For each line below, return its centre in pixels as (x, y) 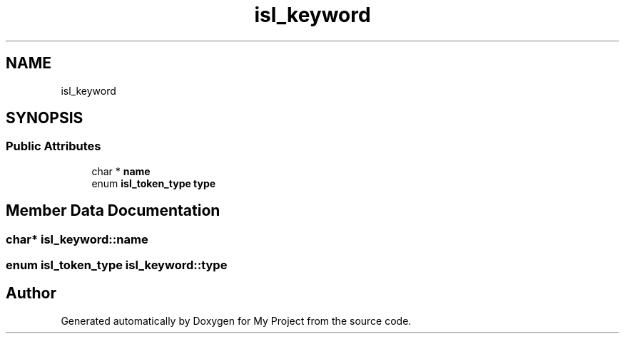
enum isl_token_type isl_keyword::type (117, 265)
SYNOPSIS (45, 118)
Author (31, 293)
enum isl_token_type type (154, 183)
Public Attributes (54, 146)
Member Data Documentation (113, 211)
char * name (121, 171)
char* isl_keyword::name (77, 239)
